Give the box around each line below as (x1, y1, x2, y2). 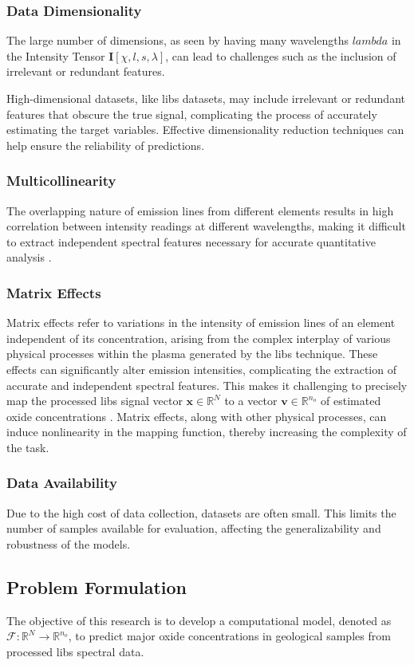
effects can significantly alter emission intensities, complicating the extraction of (6, 360, 396, 377)
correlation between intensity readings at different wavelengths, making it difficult (6, 218, 406, 234)
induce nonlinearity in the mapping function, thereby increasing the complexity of (6, 423, 407, 440)
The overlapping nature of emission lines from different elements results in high (6, 202, 394, 218)
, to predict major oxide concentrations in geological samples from (68, 628, 391, 644)
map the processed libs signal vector (6, 392, 183, 409)
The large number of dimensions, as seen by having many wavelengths (6, 32, 349, 49)
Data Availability (6, 473, 117, 493)
